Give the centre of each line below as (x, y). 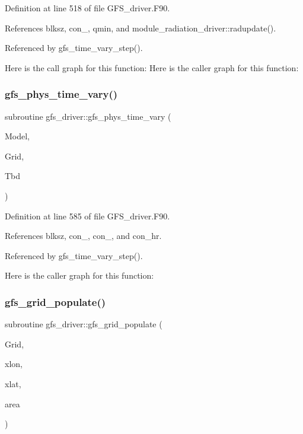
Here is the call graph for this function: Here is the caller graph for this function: (152, 67)
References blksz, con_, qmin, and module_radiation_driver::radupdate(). (141, 28)
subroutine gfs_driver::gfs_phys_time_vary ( (88, 116)
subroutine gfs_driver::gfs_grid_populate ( (84, 324)
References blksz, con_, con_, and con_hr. (83, 236)
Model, (17, 136)
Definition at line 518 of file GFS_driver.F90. (87, 8)
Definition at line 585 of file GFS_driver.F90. (87, 216)
